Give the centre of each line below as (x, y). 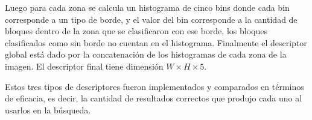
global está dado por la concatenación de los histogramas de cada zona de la (146, 54)
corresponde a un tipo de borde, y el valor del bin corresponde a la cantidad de (151, 19)
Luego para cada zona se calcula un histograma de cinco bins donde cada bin (147, 7)
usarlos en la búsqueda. (48, 109)
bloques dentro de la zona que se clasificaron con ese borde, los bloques (136, 31)
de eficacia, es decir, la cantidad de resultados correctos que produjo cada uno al (154, 98)
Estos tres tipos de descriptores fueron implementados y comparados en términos (154, 86)
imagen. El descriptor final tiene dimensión (84, 66)
